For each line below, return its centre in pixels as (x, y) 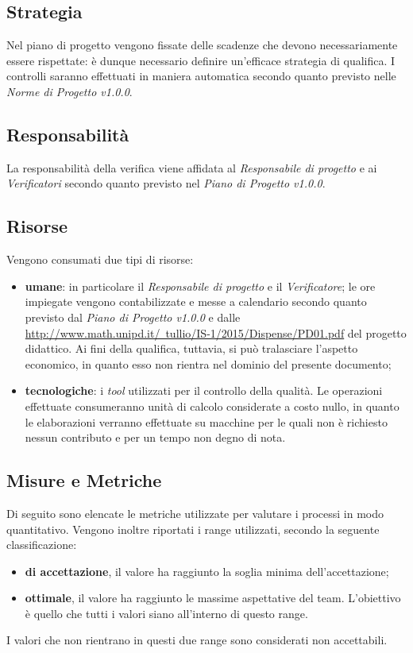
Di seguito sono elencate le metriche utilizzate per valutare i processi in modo (195, 513)
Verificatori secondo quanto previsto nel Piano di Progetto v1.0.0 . (166, 183)
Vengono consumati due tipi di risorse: (100, 259)
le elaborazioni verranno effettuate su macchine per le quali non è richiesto (206, 421)
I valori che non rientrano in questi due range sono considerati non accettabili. (197, 640)
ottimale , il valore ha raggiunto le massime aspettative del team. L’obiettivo (213, 598)
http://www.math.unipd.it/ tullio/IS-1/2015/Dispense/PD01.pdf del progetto (216, 332)
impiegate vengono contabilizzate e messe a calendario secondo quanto (196, 301)
